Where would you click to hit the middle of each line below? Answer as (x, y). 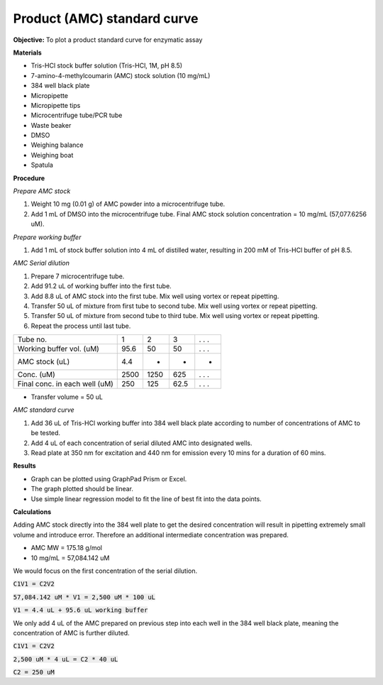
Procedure (29, 178)
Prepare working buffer (47, 237)
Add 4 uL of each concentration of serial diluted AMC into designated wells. (141, 443)
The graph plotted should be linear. (82, 489)
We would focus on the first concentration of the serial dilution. (105, 571)
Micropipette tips (56, 105)
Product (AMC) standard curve (106, 18)
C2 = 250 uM (34, 672)
